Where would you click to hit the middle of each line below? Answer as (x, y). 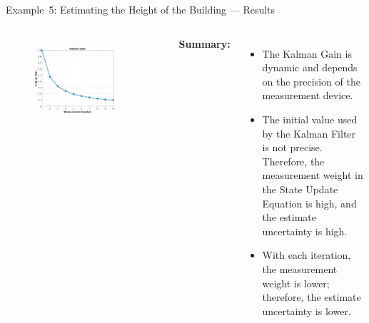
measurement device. (308, 95)
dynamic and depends (310, 67)
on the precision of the (311, 81)
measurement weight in (313, 175)
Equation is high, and (309, 203)
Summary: (204, 43)
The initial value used (310, 119)
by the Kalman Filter (309, 133)
